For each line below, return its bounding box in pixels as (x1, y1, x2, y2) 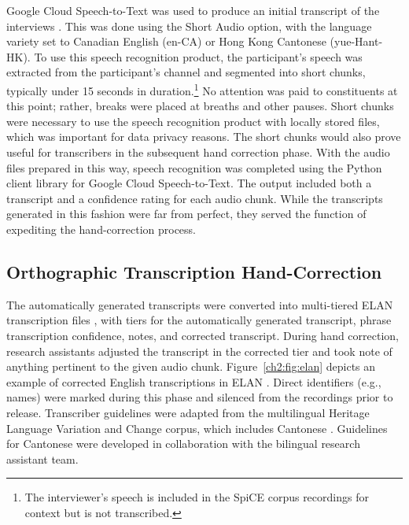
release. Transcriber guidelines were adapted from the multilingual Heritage (6, 404, 370, 420)
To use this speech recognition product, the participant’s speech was (34, 48, 363, 65)
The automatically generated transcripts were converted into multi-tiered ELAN (6, 296, 393, 312)
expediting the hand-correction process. (6, 220, 197, 237)
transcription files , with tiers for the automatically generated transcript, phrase (6, 312, 392, 328)
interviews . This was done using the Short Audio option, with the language (6, 17, 372, 34)
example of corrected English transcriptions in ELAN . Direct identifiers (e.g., (6, 373, 381, 390)
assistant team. (6, 450, 79, 467)
